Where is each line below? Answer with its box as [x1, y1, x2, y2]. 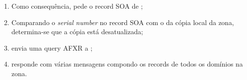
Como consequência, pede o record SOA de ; [11, 1, 143, 11]
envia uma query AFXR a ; [11, 42, 93, 53]
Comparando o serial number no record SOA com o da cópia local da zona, [11, 17, 234, 27]
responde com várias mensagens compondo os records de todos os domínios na [11, 59, 243, 69]
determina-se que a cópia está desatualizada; [11, 27, 143, 37]
